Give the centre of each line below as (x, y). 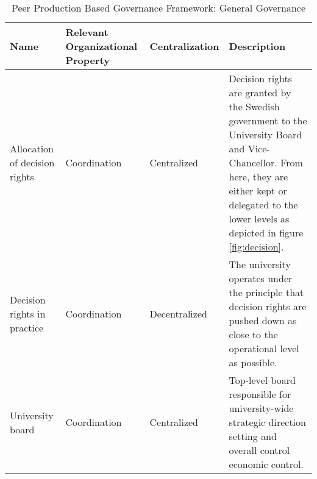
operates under (261, 278)
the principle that (266, 292)
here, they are (258, 176)
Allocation (32, 148)
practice (27, 327)
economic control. (266, 464)
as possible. (253, 362)
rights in (28, 313)
